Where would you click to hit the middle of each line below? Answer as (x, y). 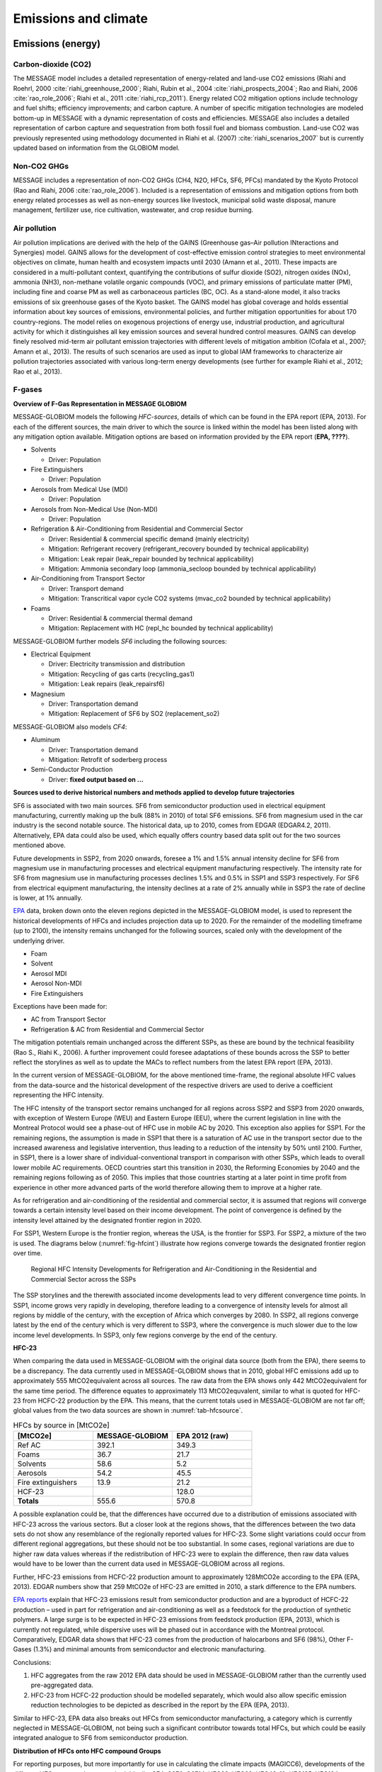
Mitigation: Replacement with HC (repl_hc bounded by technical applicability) (161, 628)
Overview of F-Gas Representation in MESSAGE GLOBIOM (100, 403)
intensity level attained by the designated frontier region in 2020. (108, 1220)
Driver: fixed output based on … (96, 779)
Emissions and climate (81, 18)
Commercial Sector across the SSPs (83, 1279)
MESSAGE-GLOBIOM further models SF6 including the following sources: (120, 641)
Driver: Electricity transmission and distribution (117, 664)
